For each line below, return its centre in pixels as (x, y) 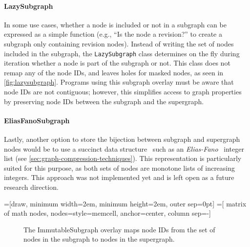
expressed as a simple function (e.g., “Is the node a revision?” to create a (113, 34)
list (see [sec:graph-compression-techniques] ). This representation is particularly (123, 158)
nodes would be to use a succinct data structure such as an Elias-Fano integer (124, 148)
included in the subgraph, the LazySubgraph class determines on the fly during (122, 53)
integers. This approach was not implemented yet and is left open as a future (119, 177)
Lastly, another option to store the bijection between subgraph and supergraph (122, 139)
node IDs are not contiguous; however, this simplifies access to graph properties (123, 92)
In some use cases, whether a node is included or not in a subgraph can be (115, 24)
